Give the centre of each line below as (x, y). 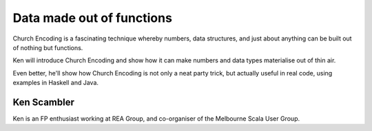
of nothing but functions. (48, 47)
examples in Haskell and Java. (56, 83)
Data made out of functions (92, 18)
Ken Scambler (44, 102)
